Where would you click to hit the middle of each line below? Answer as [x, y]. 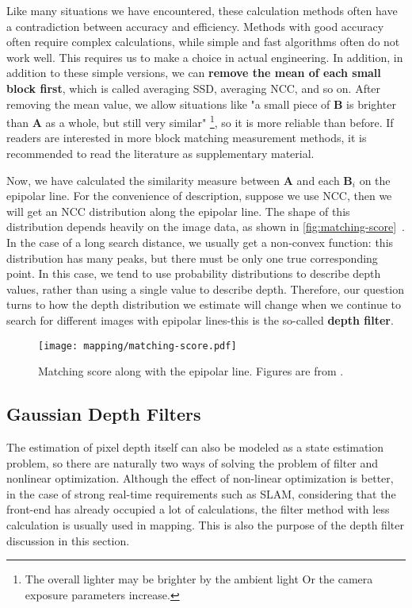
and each [318, 180]
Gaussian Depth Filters [104, 414]
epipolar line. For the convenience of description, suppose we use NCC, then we [199, 196]
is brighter [371, 104]
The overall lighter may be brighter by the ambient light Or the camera [199, 579]
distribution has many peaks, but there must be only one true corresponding [192, 258]
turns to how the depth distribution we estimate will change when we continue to [204, 304]
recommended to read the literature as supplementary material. [160, 153]
